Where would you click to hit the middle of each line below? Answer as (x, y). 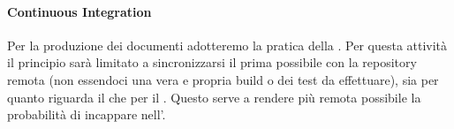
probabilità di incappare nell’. (87, 114)
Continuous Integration (79, 11)
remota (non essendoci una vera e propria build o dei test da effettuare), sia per (223, 79)
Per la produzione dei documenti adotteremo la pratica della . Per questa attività (227, 45)
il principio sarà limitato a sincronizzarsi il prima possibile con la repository (212, 62)
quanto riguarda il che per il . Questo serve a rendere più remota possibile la (214, 97)
